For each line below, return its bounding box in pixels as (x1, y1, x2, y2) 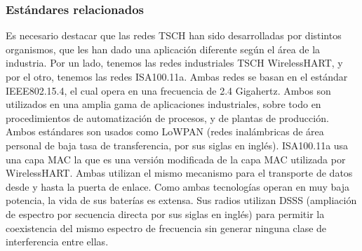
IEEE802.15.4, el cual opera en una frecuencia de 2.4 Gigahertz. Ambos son (6, 83, 331, 97)
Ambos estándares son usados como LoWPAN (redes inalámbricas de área (6, 124, 324, 139)
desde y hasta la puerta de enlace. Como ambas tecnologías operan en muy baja (6, 179, 349, 194)
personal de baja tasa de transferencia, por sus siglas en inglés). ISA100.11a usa (6, 137, 349, 152)
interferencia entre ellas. (6, 234, 109, 249)
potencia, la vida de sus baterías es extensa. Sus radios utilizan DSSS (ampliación (6, 193, 357, 208)
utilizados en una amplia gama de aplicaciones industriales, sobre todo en (6, 97, 321, 111)
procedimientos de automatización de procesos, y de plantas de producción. (6, 110, 329, 125)
